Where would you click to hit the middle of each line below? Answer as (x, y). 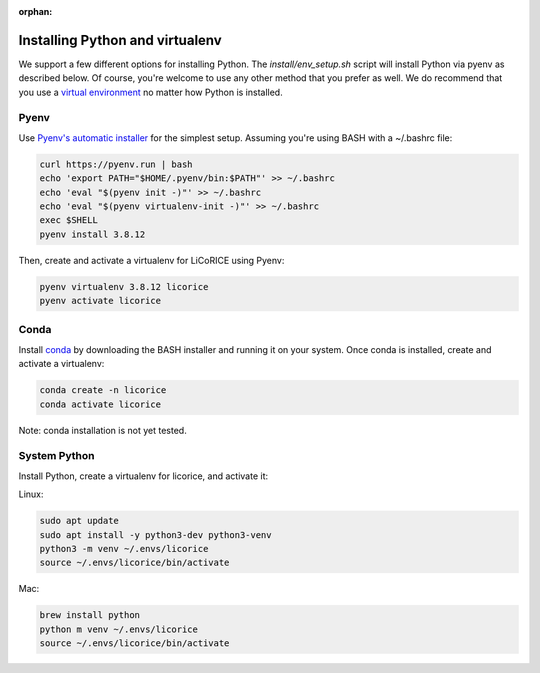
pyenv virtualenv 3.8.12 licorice (124, 286)
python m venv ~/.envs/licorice (119, 629)
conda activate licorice (100, 404)
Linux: (31, 494)
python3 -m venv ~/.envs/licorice (124, 548)
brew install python (89, 615)
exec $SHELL (69, 220)
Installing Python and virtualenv (120, 40)
